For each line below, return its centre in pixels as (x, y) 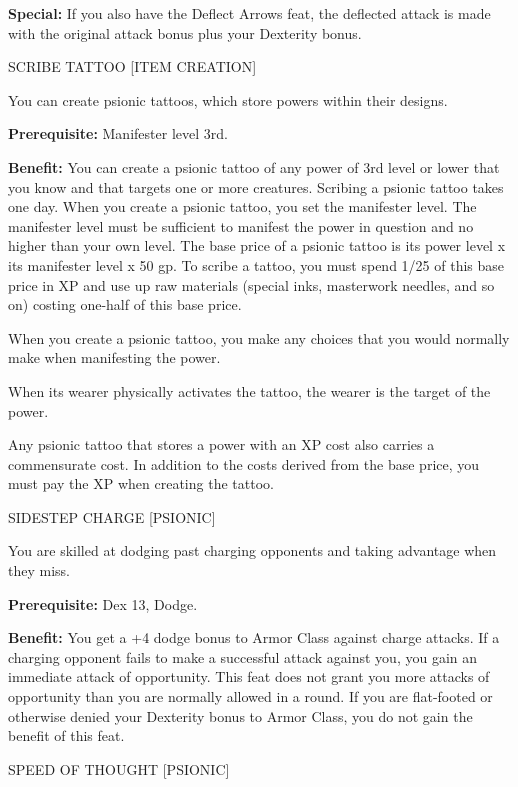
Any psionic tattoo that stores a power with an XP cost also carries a (221, 444)
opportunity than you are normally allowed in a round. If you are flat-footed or (250, 696)
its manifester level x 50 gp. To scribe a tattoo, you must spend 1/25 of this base (256, 264)
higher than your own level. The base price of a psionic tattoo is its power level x (257, 245)
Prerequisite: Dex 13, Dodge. (103, 603)
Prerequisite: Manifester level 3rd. (118, 133)
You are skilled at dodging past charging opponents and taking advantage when (252, 550)
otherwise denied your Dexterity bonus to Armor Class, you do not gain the (240, 715)
